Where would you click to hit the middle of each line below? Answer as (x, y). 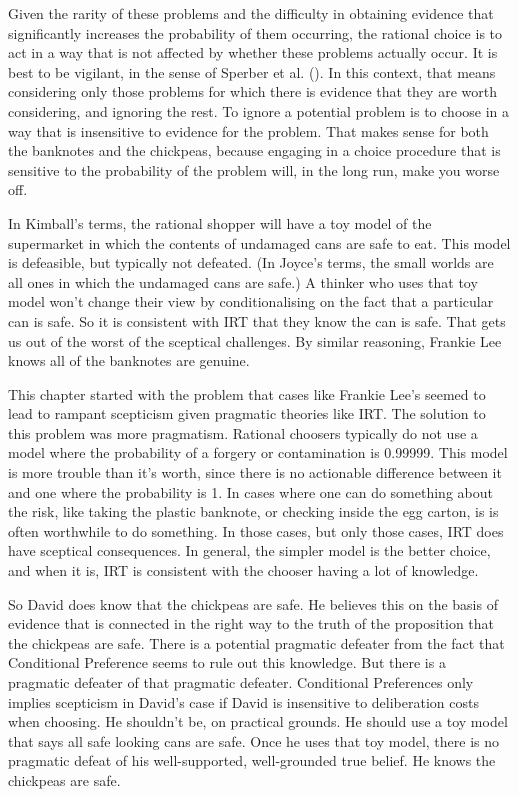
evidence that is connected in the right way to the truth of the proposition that (251, 623)
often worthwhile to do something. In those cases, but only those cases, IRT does (256, 530)
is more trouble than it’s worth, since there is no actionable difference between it (255, 472)
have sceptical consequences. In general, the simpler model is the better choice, (249, 550)
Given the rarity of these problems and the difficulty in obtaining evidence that (251, 13)
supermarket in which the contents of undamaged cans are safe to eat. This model (259, 242)
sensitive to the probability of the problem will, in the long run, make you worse (254, 169)
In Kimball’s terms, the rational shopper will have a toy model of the (220, 222)
